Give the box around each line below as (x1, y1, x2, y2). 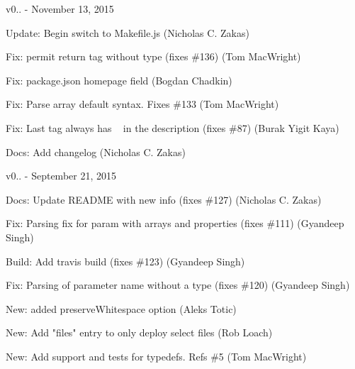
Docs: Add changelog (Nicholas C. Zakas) (6, 144, 186, 159)
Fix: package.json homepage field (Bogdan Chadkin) (6, 72, 232, 87)
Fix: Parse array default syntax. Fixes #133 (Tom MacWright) (6, 97, 279, 111)
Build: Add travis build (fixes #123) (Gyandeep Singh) (6, 253, 245, 268)
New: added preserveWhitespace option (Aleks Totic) (6, 301, 237, 316)
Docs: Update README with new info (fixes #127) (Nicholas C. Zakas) (6, 192, 322, 206)
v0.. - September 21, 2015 (6, 168, 116, 183)
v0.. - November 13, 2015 (6, 1, 114, 16)
